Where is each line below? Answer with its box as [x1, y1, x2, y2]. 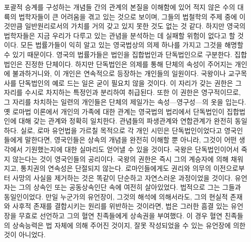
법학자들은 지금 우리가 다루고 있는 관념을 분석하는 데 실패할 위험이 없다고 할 [4, 30, 235, 40]
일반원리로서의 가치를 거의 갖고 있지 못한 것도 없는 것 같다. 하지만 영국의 [25, 21, 246, 31]
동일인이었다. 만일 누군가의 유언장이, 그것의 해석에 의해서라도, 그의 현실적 [4, 191, 228, 201]
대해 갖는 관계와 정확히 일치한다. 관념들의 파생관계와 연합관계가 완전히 [18, 116, 233, 126]
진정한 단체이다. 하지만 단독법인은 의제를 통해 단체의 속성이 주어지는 [25, 59, 233, 69]
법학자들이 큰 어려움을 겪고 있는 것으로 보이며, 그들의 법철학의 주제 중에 [18, 11, 237, 21]
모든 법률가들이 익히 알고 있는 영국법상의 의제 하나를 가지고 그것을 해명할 [20, 40, 244, 50]
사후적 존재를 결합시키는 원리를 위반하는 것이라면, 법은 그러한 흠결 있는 [12, 201, 229, 211]
